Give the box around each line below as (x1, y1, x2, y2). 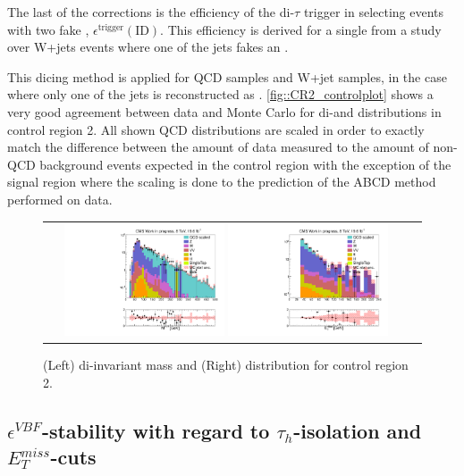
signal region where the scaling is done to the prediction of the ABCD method (7, 172, 436, 191)
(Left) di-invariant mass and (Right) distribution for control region (43, 355, 409, 374)
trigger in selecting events (303, 3, 444, 21)
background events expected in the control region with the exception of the (39, 154, 451, 173)
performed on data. (7, 189, 113, 208)
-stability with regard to (41, 416, 270, 444)
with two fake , (7, 20, 89, 38)
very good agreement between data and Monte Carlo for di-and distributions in (7, 102, 442, 121)
